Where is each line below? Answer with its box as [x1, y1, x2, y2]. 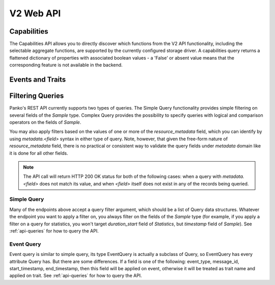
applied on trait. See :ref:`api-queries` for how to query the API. [9, 273, 142, 279]
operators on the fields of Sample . [9, 119, 81, 125]
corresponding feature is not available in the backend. [9, 62, 123, 68]
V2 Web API [9, 8, 61, 19]
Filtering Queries [9, 92, 64, 100]
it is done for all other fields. [9, 150, 68, 156]
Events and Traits [9, 75, 66, 84]
